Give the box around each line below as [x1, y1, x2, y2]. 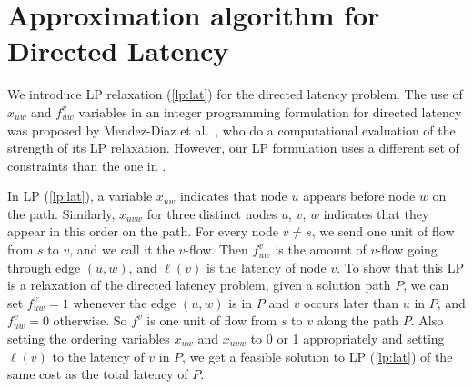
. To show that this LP [337, 257, 465, 276]
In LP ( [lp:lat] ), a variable [7, 186, 153, 205]
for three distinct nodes [146, 204, 277, 223]
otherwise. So [53, 311, 127, 330]
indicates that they [323, 204, 429, 223]
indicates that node [179, 186, 287, 205]
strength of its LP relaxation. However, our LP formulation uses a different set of [7, 138, 459, 157]
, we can [403, 275, 449, 294]
